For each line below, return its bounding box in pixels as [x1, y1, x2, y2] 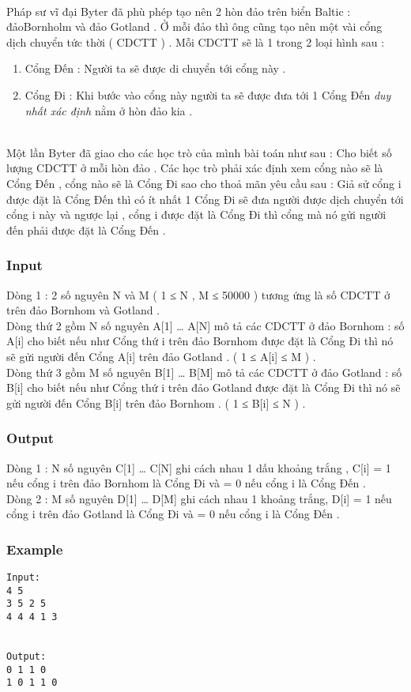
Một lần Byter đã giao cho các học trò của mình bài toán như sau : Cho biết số [6, 144, 392, 160]
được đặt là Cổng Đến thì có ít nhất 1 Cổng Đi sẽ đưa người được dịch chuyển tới [6, 190, 404, 207]
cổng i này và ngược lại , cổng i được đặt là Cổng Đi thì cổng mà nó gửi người [6, 206, 386, 223]
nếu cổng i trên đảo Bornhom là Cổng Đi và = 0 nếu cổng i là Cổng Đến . [6, 475, 366, 491]
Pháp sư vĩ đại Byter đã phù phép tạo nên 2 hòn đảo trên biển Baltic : [6, 2, 351, 19]
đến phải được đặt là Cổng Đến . [6, 221, 166, 238]
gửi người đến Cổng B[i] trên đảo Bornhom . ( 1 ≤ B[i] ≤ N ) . [6, 394, 306, 411]
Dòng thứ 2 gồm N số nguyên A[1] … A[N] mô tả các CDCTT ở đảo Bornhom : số [6, 317, 405, 333]
